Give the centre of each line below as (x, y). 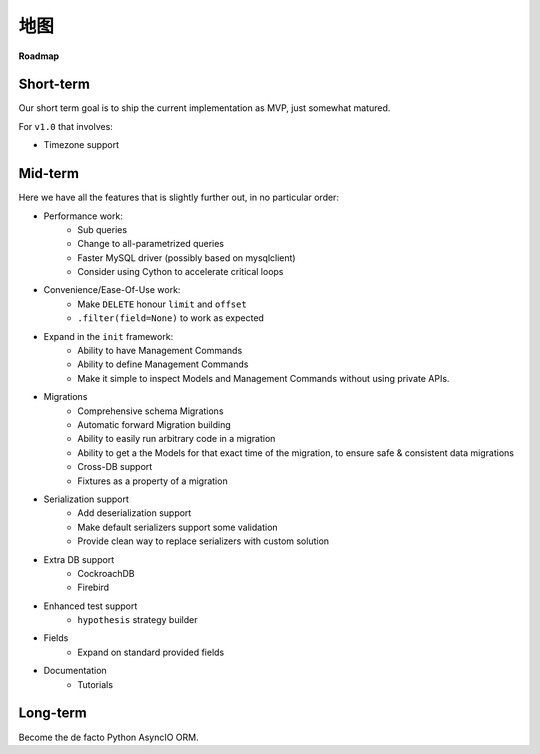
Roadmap (39, 56)
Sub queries (102, 229)
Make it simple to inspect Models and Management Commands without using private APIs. (263, 378)
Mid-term (49, 173)
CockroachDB (106, 573)
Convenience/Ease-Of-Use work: (112, 290)
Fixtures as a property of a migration (153, 481)
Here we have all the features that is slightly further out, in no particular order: (179, 197)
